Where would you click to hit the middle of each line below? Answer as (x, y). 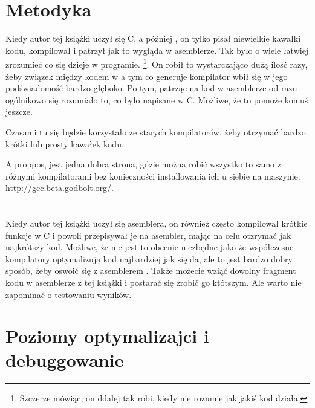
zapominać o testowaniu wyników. (69, 294)
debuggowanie (65, 359)
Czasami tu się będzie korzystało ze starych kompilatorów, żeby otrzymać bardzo (156, 131)
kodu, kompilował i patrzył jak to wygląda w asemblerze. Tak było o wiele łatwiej (157, 50)
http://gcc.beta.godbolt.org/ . (60, 188)
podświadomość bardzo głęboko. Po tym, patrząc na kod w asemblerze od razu (151, 88)
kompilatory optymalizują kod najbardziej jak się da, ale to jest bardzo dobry (149, 258)
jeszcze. (19, 112)
